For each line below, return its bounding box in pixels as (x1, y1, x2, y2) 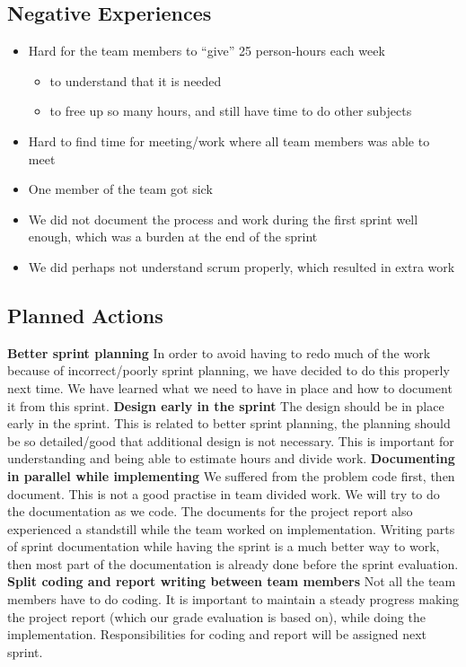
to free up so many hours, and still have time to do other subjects (49, 101, 412, 120)
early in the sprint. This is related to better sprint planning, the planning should (7, 414, 451, 433)
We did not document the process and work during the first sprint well (28, 209, 418, 228)
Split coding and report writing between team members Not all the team (7, 572, 456, 591)
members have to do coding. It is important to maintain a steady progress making (7, 590, 459, 609)
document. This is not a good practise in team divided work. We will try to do (7, 484, 440, 503)
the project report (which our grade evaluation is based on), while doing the (7, 607, 426, 626)
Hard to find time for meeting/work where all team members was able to (28, 131, 430, 150)
